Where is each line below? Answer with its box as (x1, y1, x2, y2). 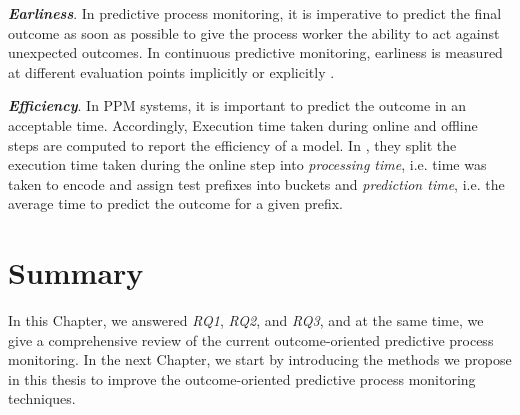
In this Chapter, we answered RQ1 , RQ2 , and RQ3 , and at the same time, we (8, 310, 484, 331)
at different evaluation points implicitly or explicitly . (8, 61, 335, 82)
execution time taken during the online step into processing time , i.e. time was (8, 154, 487, 175)
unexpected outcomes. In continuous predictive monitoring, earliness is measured (8, 42, 503, 63)
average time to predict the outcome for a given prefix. (8, 193, 343, 214)
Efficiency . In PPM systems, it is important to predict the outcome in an (8, 95, 467, 116)
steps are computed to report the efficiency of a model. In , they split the (8, 134, 457, 155)
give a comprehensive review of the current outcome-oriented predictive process (8, 329, 494, 350)
